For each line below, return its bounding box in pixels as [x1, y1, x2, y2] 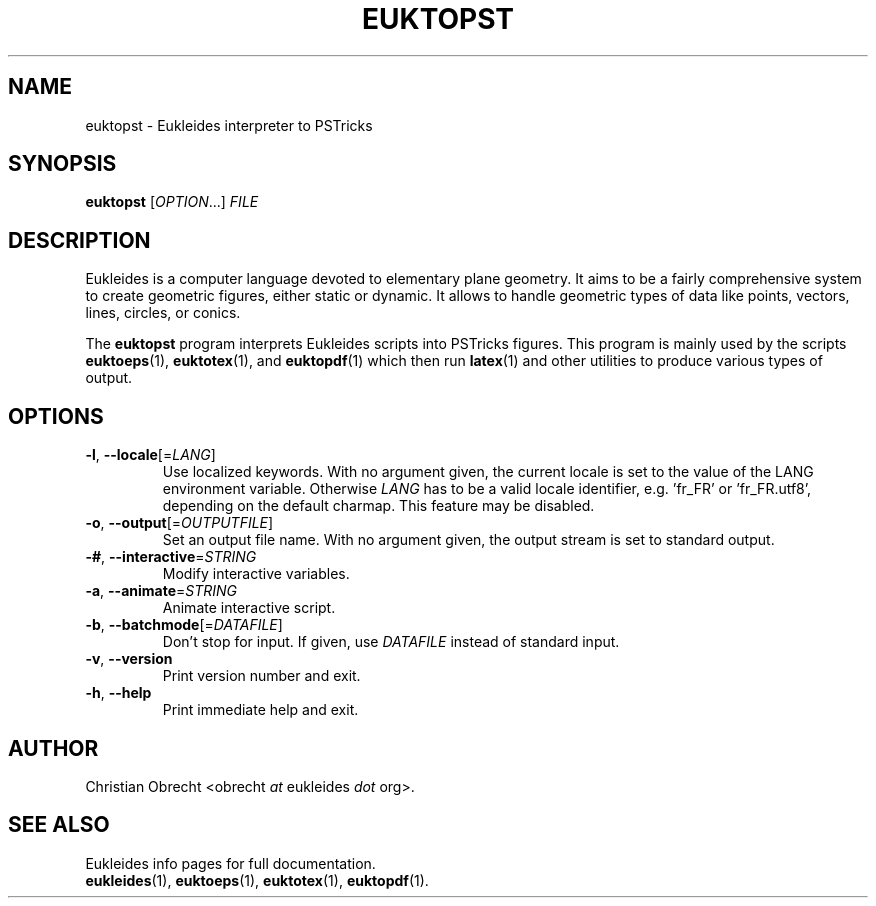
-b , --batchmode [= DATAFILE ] [85, 616, 283, 634]
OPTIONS [8, 403, 104, 429]
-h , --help [85, 684, 152, 702]
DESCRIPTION [8, 227, 151, 253]
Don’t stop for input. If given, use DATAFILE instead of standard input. [162, 633, 620, 651]
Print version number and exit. [162, 667, 361, 685]
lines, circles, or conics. [85, 304, 241, 322]
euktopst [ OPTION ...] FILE [85, 193, 259, 211]
